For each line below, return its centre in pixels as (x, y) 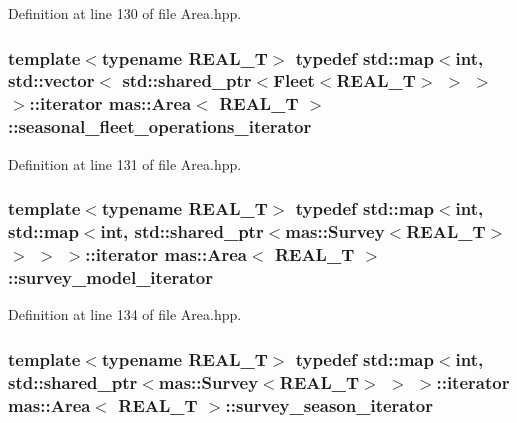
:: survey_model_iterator (110, 276)
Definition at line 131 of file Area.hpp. (125, 163)
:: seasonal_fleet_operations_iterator (160, 126)
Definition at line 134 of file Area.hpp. (125, 314)
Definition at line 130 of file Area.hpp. (125, 13)
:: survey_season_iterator (329, 404)
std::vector (51, 80)
